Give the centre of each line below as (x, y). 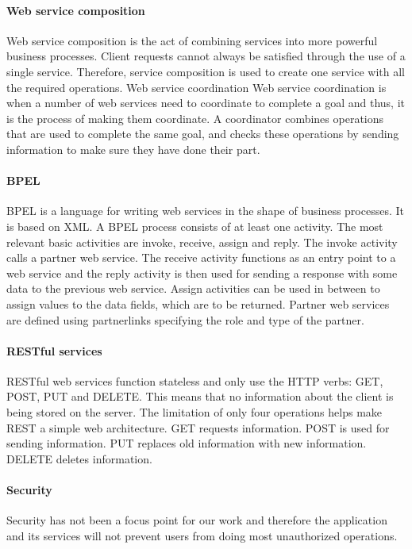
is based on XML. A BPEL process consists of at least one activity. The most (195, 226)
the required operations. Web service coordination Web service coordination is (196, 87)
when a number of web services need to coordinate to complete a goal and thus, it (206, 103)
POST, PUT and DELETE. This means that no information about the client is (200, 396)
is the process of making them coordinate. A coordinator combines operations (195, 118)
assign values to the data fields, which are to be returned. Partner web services (198, 303)
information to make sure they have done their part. (133, 149)
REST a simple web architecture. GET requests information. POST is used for (198, 427)
